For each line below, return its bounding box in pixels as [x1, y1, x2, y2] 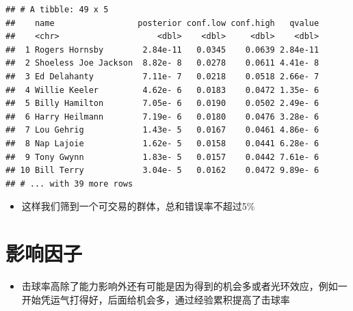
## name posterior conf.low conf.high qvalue [5, 18, 319, 28]
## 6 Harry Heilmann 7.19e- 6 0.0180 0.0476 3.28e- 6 [5, 111, 319, 122]
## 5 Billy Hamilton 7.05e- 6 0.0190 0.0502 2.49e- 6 [5, 98, 319, 109]
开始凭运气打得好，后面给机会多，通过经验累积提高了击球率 [21, 292, 290, 306]
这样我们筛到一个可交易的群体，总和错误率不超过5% [21, 199, 255, 213]
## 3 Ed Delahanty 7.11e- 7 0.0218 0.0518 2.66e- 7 [5, 71, 319, 81]
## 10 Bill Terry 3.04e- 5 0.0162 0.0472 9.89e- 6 [5, 165, 319, 176]
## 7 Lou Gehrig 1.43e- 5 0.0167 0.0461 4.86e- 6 [5, 125, 319, 135]
